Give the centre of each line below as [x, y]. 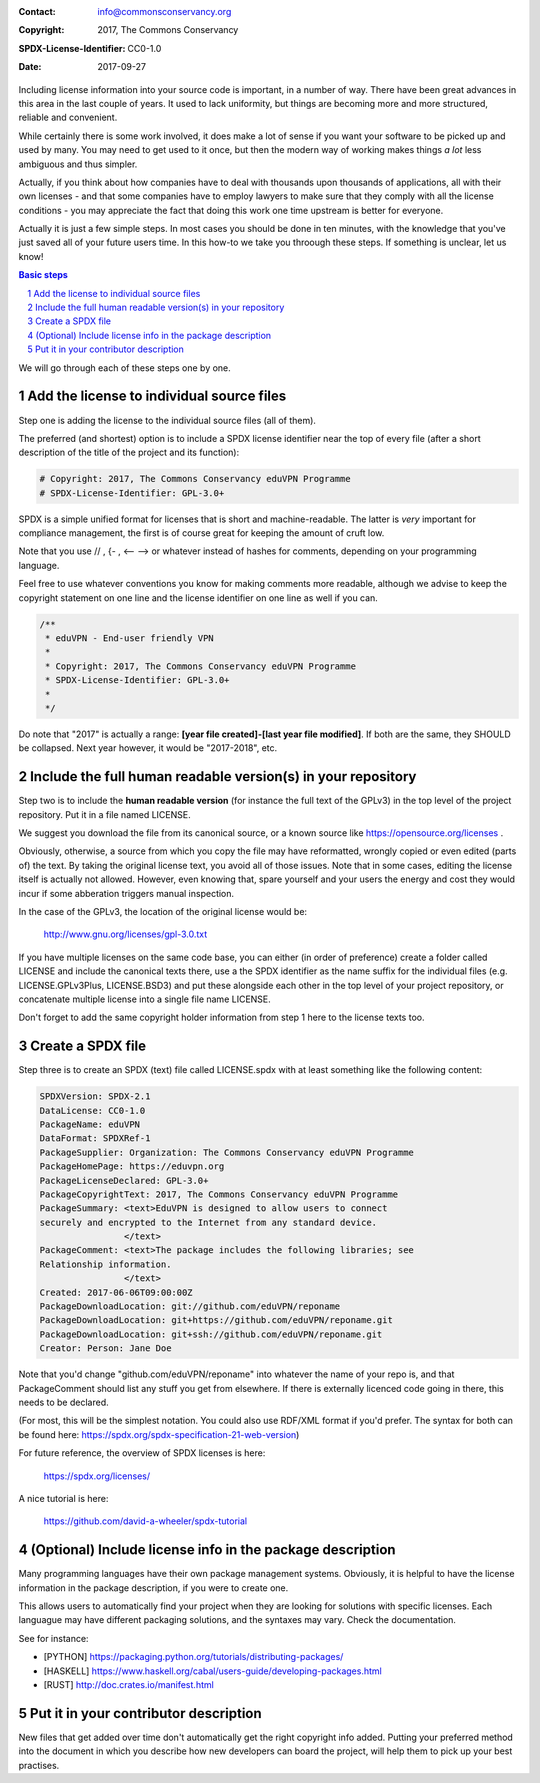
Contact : [37, 11]
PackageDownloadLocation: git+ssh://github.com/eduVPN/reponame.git [211, 1334]
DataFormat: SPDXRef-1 [95, 1138]
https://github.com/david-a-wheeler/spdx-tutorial [145, 1521]
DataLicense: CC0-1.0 [92, 1110]
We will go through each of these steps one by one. [125, 367]
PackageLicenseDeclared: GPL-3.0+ [124, 1180]
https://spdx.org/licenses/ [96, 1476]
